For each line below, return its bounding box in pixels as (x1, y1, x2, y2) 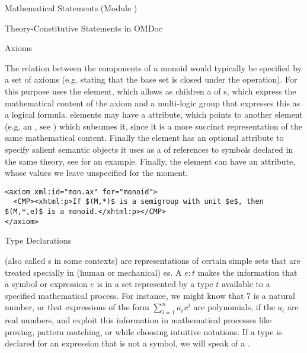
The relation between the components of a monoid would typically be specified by (5, 61, 302, 74)
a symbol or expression (5, 278, 88, 290)
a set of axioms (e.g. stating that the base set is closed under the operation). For (5, 73, 298, 86)
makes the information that (197, 266, 298, 278)
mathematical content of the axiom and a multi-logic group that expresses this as (5, 96, 300, 109)
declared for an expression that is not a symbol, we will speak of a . (5, 337, 250, 349)
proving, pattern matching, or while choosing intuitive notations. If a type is (5, 325, 282, 338)
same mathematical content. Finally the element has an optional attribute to (5, 131, 284, 144)
